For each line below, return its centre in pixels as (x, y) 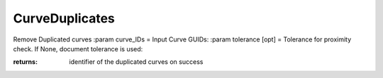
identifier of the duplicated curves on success (136, 62)
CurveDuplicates (64, 18)
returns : (26, 62)
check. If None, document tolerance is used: (78, 48)
